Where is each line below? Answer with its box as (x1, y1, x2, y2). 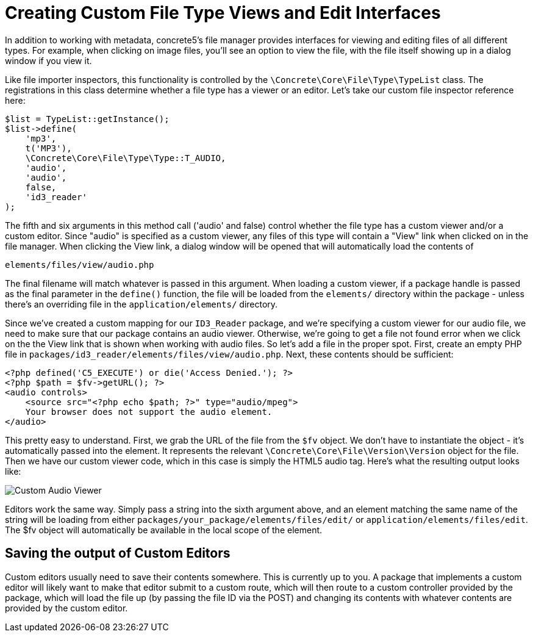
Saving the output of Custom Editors (5, 545, 231, 561)
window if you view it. (5, 55, 92, 66)
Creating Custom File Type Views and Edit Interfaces (5, 2, 441, 23)
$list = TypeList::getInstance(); (5, 113, 170, 124)
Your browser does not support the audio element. (25, 406, 273, 417)
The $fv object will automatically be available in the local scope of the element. (5, 524, 323, 535)
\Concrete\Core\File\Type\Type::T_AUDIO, (25, 153, 226, 163)
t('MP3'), (25, 143, 72, 153)
